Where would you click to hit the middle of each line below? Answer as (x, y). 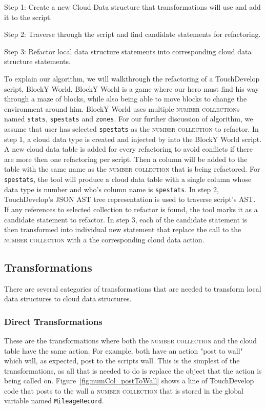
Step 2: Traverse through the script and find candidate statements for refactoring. (132, 34)
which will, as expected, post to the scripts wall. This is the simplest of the (122, 361)
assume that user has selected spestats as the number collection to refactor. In (131, 129)
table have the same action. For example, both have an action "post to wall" (124, 350)
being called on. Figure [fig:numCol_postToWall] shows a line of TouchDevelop (129, 381)
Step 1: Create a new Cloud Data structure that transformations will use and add (132, 7)
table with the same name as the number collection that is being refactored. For (132, 169)
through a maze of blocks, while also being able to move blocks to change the (126, 99)
